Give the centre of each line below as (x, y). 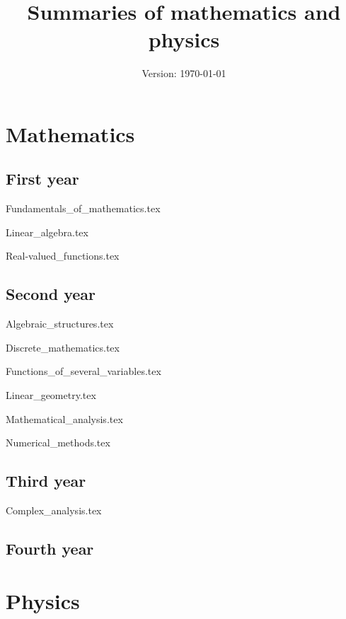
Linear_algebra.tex (47, 232)
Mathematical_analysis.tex (64, 418)
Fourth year (50, 549)
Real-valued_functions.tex (63, 256)
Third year (46, 481)
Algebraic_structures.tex (60, 324)
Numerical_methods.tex (58, 442)
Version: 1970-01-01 (184, 73)
